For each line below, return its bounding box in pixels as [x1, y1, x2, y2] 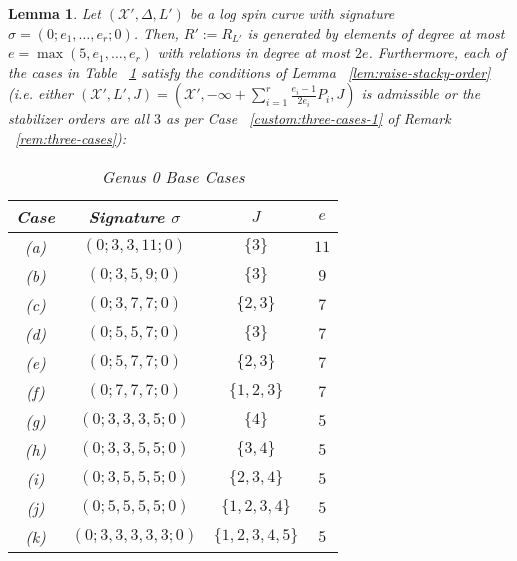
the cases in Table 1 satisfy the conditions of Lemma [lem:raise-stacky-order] [8, 61, 491, 82]
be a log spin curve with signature [189, 3, 395, 23]
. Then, [133, 22, 179, 43]
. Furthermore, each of [368, 42, 506, 63]
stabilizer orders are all [8, 108, 150, 129]
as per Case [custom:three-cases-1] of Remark [166, 108, 451, 129]
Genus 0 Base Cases [101, 164, 245, 188]
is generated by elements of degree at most [247, 22, 505, 43]
